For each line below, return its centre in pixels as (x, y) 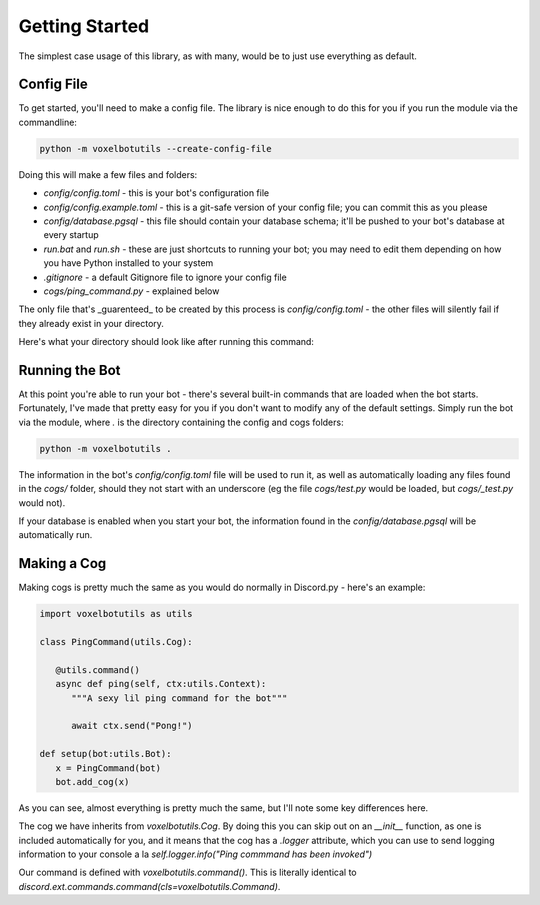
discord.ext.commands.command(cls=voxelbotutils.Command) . (149, 886)
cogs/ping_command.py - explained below (131, 291)
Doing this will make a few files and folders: (108, 174)
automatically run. (55, 535)
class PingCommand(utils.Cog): (116, 641)
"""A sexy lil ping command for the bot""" (179, 698)
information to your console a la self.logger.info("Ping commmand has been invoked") (195, 854)
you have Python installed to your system (128, 263)
